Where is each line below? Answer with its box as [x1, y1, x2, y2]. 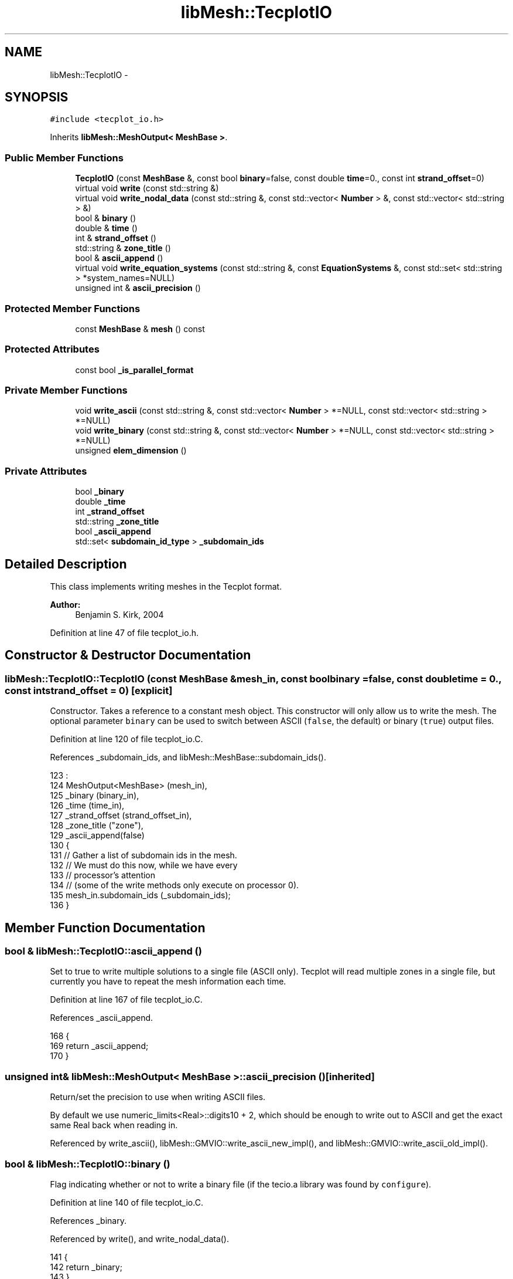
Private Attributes [5, 465, 87, 477]
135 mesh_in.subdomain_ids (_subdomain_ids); [50, 890, 231, 901]
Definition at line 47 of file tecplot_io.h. [50, 628, 199, 638]
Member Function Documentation [5, 920, 206, 935]
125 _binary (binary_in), [50, 790, 139, 801]
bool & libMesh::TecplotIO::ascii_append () [5, 945, 202, 957]
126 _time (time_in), [50, 800, 125, 811]
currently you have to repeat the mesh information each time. [50, 976, 286, 987]
